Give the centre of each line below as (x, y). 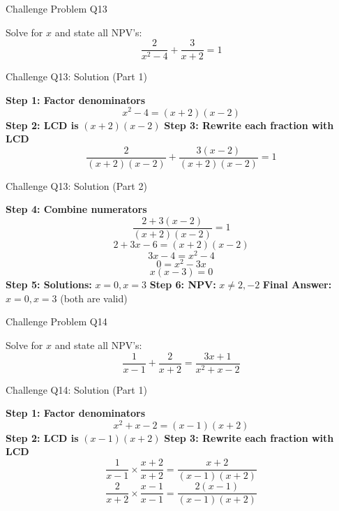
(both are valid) (94, 298)
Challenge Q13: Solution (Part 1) (76, 76)
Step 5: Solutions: (49, 284)
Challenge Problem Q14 (56, 321)
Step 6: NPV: (183, 284)
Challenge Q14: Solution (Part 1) (76, 389)
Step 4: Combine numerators (76, 209)
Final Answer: (297, 284)
